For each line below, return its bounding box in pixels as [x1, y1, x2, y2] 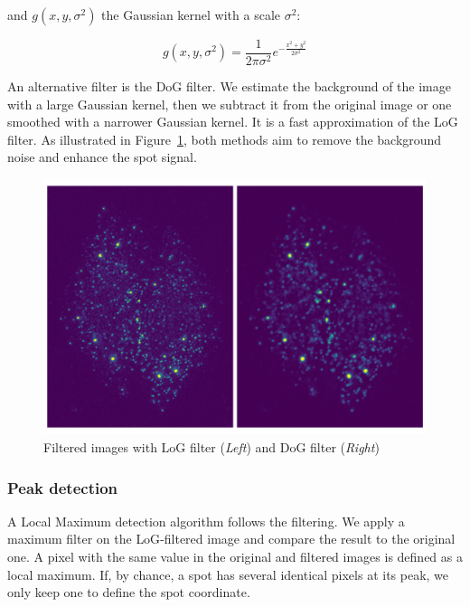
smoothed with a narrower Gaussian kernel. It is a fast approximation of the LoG [7, 112, 458, 131]
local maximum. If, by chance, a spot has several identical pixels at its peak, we [7, 564, 449, 583]
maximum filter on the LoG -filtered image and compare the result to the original [7, 529, 456, 548]
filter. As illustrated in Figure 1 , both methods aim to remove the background [7, 129, 442, 148]
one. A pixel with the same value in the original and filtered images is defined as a [7, 547, 463, 566]
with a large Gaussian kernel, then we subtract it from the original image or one [7, 94, 452, 113]
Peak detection [7, 476, 118, 498]
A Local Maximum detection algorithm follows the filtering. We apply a [7, 511, 405, 530]
